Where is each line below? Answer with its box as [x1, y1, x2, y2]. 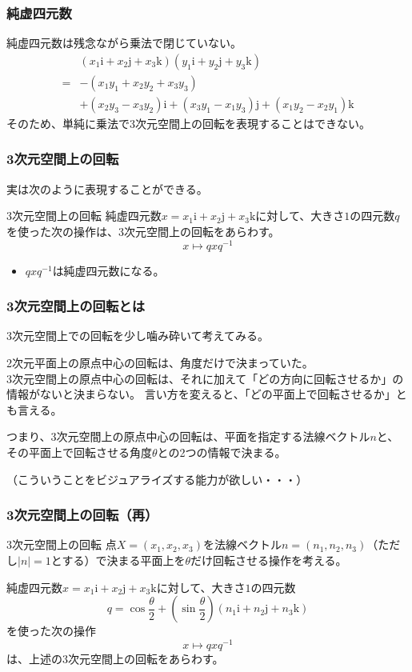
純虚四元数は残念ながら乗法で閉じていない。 [6, 34, 242, 51]
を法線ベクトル [202, 536, 282, 553]
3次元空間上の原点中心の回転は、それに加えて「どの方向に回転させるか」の [6, 370, 404, 386]
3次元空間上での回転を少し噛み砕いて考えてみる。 [6, 327, 269, 344]
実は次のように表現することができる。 [6, 180, 208, 197]
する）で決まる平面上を [62, 551, 186, 568]
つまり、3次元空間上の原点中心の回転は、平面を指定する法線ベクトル [6, 428, 370, 445]
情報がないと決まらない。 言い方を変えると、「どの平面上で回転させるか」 [6, 386, 396, 402]
